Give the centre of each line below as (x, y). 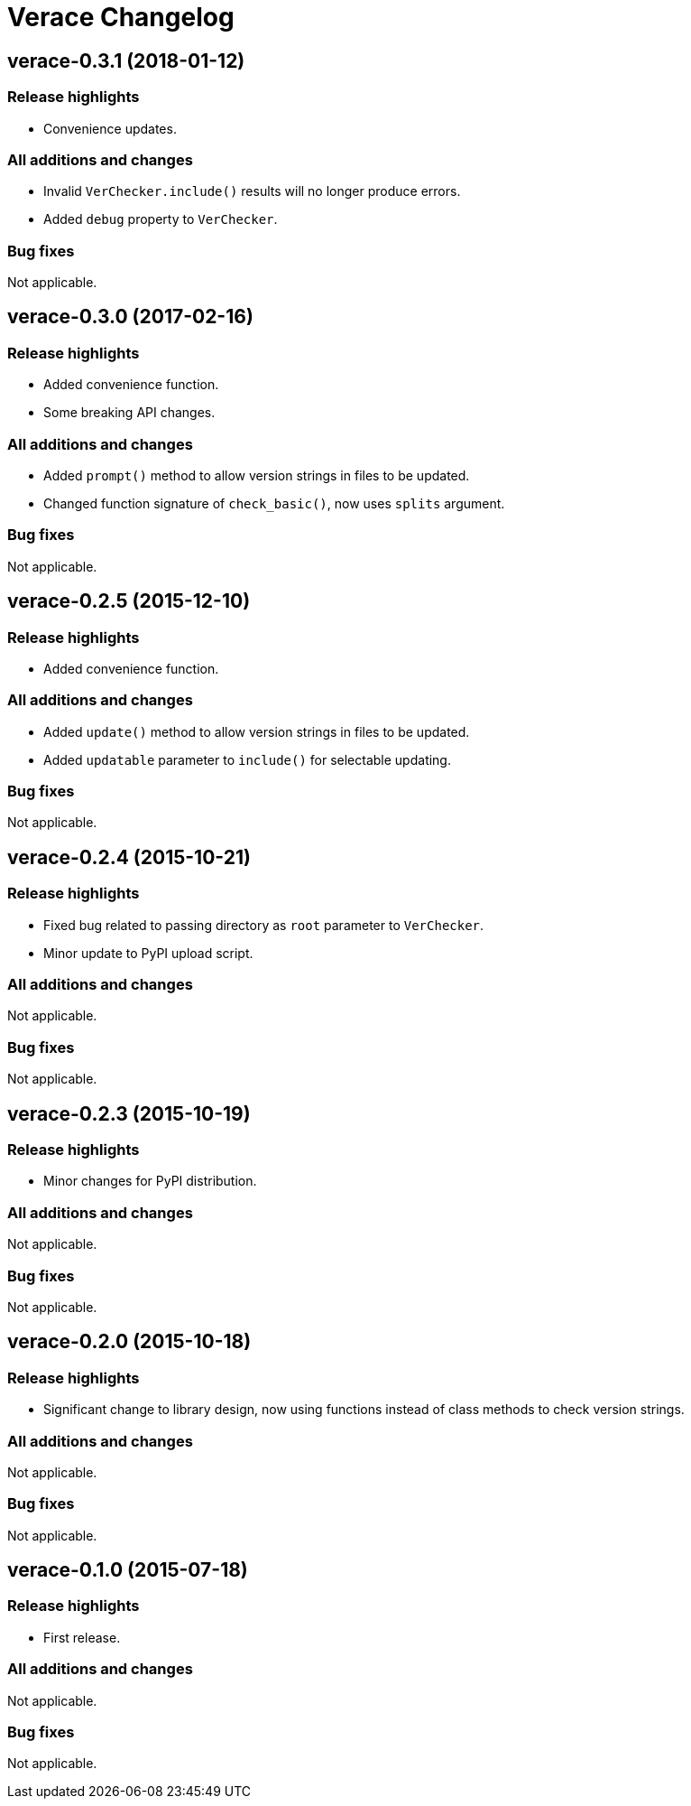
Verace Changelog (121, 17)
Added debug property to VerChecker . (161, 219)
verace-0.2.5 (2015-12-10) (129, 601)
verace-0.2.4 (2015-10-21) (129, 857)
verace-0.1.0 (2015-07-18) (128, 1570)
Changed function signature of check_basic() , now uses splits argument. (274, 504)
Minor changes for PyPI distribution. (150, 1181)
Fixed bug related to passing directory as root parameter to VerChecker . (264, 925)
